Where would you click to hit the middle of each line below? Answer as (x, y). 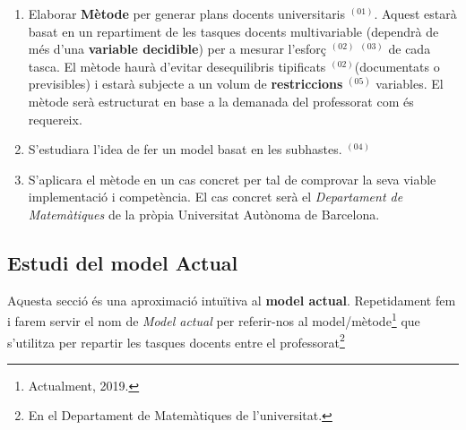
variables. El (410, 84)
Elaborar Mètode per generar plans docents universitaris (187, 13)
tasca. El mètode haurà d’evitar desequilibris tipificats (177, 66)
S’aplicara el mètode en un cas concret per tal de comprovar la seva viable (232, 179)
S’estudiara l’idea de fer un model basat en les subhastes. (185, 149)
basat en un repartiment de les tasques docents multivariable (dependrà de (233, 31)
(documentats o (397, 66)
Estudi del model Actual (123, 262)
